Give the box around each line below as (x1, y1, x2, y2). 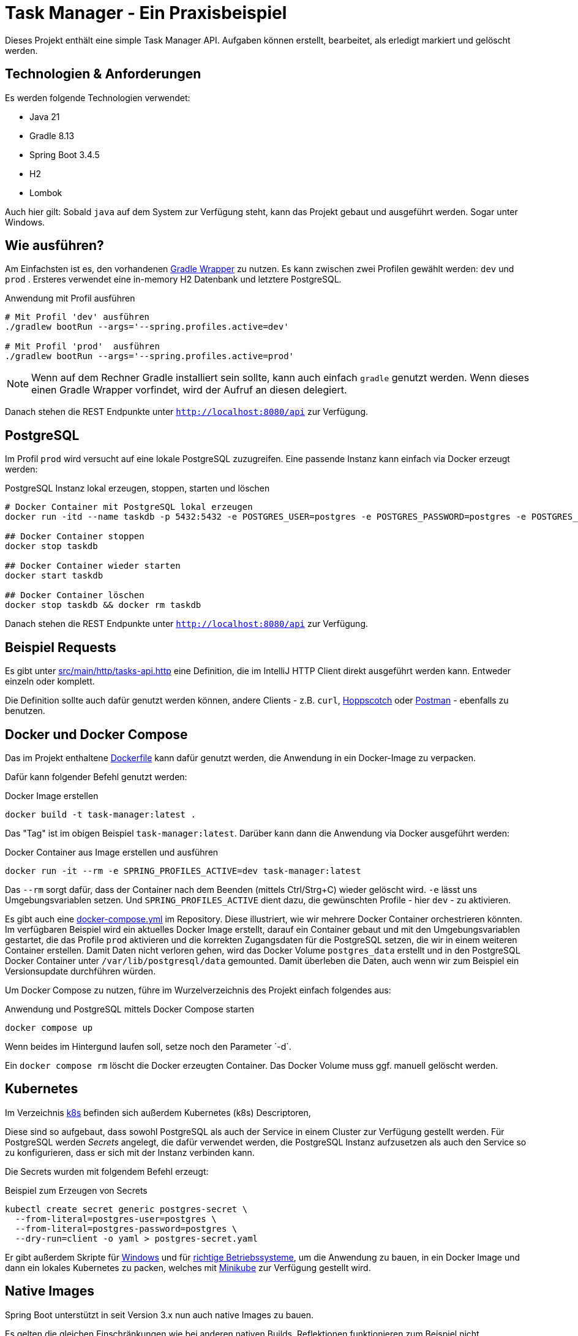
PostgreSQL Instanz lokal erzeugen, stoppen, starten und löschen (5, 483, 270, 494)
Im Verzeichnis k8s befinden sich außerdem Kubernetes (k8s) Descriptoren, (5, 1107, 311, 1118)
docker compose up (5, 1022, 93, 1033)
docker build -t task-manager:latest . (5, 809, 196, 819)
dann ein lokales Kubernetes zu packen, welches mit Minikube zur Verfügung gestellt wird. (5, 1262, 371, 1273)
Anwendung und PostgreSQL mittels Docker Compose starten (5, 1003, 255, 1014)
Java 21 (29, 111, 60, 122)
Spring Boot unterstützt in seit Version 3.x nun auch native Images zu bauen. (5, 1309, 314, 1320)
